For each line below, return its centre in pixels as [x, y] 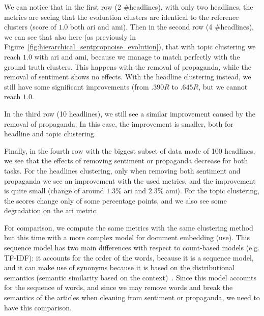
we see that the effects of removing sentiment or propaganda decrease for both [126, 161]
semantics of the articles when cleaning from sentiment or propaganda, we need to [132, 297]
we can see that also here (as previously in [70, 36]
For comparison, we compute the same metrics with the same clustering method [129, 227]
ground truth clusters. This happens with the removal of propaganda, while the [128, 66]
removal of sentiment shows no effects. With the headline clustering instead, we [128, 77]
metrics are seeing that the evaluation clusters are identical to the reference [122, 17]
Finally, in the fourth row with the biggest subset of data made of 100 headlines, [130, 150]
